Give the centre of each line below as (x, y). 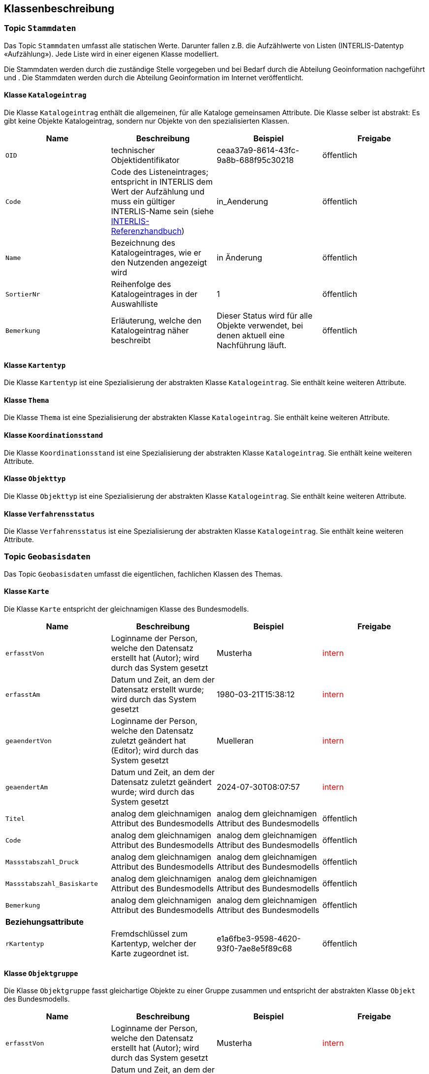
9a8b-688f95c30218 (255, 160)
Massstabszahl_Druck (42, 862)
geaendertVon (29, 741)
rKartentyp (25, 944)
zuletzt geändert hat (148, 741)
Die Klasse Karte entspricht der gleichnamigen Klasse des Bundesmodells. (127, 609)
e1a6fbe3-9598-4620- (259, 939)
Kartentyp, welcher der (154, 944)
